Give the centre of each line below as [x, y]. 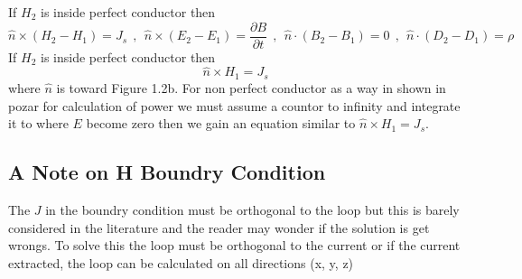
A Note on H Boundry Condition [167, 172]
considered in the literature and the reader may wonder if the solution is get [219, 227]
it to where [38, 123]
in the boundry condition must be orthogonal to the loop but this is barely [252, 209]
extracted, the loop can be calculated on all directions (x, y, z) [181, 262]
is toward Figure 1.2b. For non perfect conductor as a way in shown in [251, 87]
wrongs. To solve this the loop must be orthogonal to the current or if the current [234, 245]
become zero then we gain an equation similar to [221, 123]
